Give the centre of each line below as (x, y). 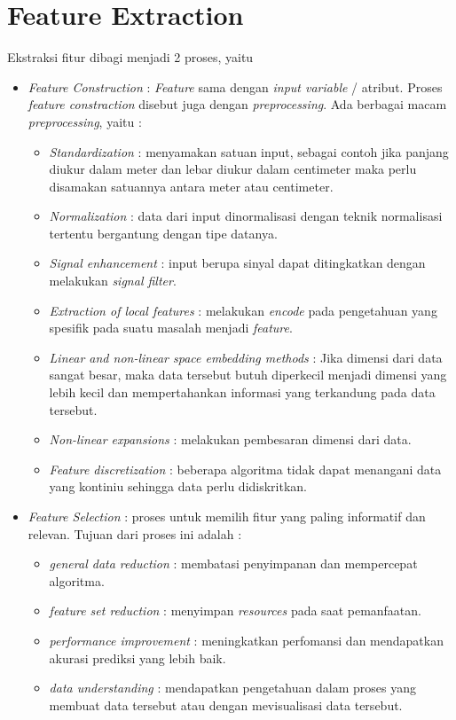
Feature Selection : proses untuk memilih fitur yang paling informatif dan (227, 516)
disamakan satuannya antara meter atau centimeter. (191, 186)
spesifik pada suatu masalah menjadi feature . (171, 328)
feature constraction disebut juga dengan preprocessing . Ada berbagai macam (237, 104)
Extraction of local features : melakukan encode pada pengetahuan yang (243, 310)
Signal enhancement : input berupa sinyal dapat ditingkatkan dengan (237, 263)
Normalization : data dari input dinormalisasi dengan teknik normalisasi (246, 216)
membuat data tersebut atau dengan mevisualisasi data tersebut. (226, 704)
